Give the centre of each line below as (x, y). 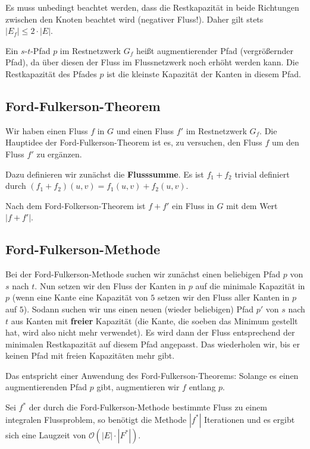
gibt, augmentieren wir (138, 387)
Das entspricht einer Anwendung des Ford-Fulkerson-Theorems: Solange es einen (152, 375)
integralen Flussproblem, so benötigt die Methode (96, 419)
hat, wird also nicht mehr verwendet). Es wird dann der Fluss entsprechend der (150, 332)
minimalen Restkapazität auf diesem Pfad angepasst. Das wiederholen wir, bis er (153, 344)
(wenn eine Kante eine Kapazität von (80, 297)
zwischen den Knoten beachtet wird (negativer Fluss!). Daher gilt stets (134, 19)
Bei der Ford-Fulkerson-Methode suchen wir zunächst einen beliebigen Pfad (143, 274)
